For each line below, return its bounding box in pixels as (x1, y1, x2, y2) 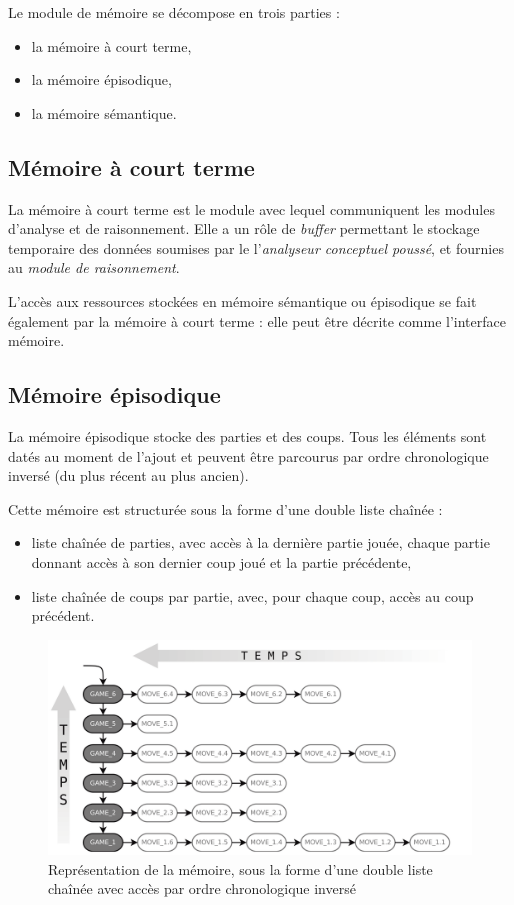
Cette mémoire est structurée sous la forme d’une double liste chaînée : (8, 498, 443, 519)
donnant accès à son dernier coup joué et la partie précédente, (31, 551, 412, 572)
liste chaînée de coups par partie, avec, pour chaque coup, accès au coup (31, 585, 474, 606)
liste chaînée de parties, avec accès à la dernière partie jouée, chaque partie (31, 532, 490, 553)
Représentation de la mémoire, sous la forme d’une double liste (48, 858, 433, 879)
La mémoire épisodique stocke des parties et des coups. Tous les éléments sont (8, 425, 487, 446)
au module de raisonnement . (8, 257, 180, 278)
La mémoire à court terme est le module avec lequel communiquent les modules (8, 198, 495, 219)
